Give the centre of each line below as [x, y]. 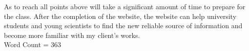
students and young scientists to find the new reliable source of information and [123, 25]
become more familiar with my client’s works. [72, 35]
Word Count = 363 [33, 44]
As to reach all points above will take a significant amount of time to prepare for [125, 6]
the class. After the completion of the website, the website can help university [120, 16]
